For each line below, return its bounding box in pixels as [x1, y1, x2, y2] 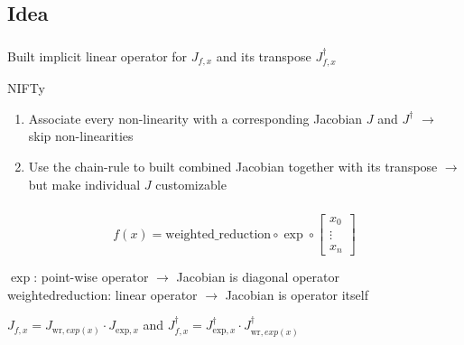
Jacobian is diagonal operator [176, 267, 339, 286]
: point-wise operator [33, 267, 149, 286]
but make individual [28, 174, 141, 193]
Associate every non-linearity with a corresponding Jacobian [28, 108, 363, 127]
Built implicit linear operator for [7, 46, 188, 65]
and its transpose [216, 46, 311, 65]
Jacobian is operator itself [225, 284, 368, 303]
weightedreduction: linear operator [7, 284, 198, 303]
